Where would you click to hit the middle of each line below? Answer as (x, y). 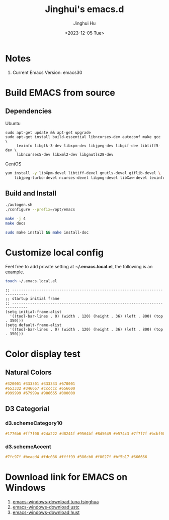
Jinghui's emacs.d (84, 9)
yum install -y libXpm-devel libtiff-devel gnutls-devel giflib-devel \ (83, 173)
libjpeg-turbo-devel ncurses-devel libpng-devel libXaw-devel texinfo (90, 178)
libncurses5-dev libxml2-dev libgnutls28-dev (65, 154)
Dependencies (28, 111)
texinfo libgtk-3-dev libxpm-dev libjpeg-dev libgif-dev (77, 146)
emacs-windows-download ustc (46, 507)
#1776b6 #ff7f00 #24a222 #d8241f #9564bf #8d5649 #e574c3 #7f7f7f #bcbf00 (85, 434)
